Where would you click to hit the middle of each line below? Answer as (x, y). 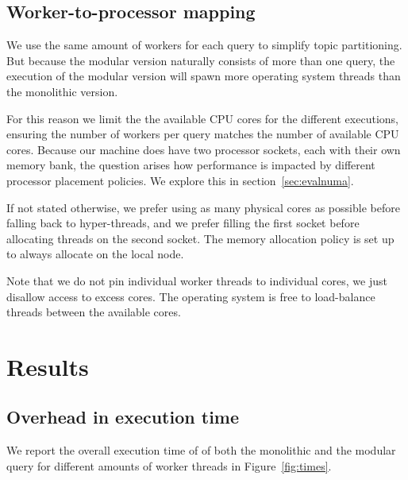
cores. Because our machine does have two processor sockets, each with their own (204, 149)
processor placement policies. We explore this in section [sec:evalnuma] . (180, 180)
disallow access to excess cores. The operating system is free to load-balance (191, 296)
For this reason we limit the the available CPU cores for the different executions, (202, 118)
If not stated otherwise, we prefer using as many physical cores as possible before (203, 207)
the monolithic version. (62, 91)
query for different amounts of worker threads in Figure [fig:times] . (169, 465)
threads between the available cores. (94, 312)
